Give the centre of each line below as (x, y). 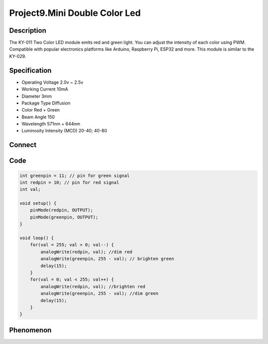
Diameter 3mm (37, 96)
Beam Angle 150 (38, 117)
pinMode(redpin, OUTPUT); (62, 210)
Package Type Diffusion (46, 103)
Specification (30, 70)
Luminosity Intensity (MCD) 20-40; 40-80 (65, 131)
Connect (23, 145)
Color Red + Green (41, 110)
